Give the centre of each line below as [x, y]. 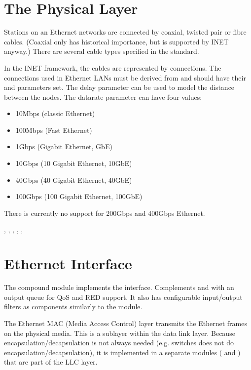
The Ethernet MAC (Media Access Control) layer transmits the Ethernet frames [125, 323]
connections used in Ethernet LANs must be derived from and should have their [125, 77]
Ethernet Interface [68, 264]
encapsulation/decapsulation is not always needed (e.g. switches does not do [119, 343]
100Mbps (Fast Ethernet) [54, 130]
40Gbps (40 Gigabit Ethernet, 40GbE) [74, 180]
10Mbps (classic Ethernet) [55, 113]
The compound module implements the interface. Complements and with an [119, 287]
